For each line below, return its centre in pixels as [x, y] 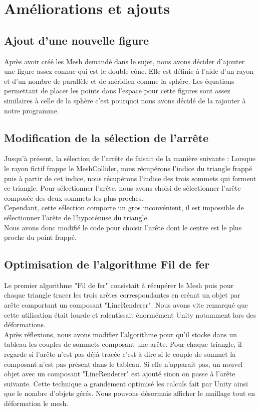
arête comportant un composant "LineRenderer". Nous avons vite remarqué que [126, 305]
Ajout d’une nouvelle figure [77, 40]
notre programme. [32, 110]
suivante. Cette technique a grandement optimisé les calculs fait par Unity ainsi [126, 383]
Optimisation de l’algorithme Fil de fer [107, 264]
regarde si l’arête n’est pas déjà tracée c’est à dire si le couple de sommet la [120, 354]
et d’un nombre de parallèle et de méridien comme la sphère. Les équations [119, 81]
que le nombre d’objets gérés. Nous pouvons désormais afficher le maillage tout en [130, 393]
